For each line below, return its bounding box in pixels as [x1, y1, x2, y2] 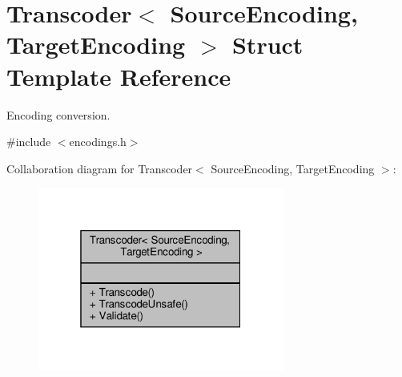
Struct [231, 28, 304, 61]
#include [6, 133, 51, 150]
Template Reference [6, 59, 231, 92]
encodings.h [69, 133, 127, 150]
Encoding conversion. [6, 106, 111, 123]
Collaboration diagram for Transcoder [6, 160, 193, 176]
